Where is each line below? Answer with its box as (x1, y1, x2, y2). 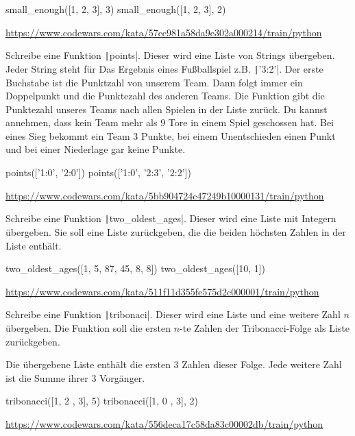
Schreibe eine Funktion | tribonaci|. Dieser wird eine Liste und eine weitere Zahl (5, 307, 341, 322)
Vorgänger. (99, 370, 145, 385)
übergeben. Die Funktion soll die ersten (5, 320, 171, 335)
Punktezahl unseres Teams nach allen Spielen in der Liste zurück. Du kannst (5, 101, 328, 116)
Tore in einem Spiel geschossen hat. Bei (168, 115, 334, 130)
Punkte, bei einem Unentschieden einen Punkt (140, 128, 336, 143)
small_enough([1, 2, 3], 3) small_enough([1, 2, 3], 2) (5, 2, 226, 16)
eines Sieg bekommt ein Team (5, 128, 130, 143)
